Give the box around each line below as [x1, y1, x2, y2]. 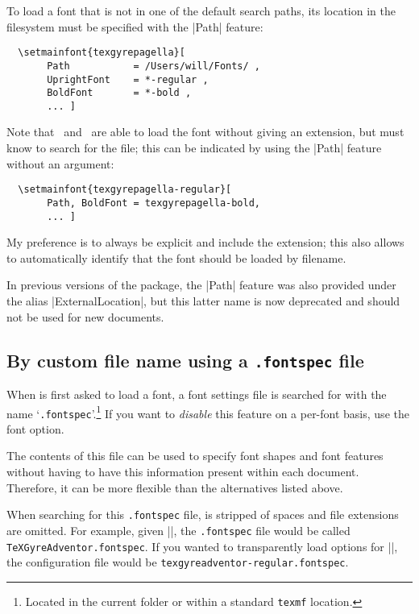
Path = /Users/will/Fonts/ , [47, 60, 260, 72]
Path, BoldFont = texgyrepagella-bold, [47, 197, 260, 209]
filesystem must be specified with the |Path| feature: [6, 18, 263, 35]
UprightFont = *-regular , [47, 73, 209, 85]
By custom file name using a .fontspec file [6, 347, 364, 372]
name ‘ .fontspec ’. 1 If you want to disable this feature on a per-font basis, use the [6, 402, 409, 421]
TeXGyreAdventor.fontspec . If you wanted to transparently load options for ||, [6, 537, 398, 554]
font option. [6, 420, 64, 437]
